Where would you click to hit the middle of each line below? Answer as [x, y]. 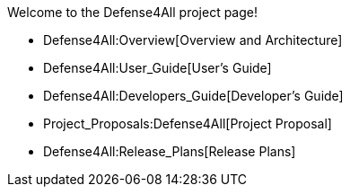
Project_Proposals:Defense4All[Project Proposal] [188, 123]
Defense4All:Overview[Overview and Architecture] [193, 40]
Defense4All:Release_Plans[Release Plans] [170, 151]
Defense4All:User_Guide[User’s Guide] [157, 68]
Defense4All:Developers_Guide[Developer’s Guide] [193, 96]
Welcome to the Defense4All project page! [132, 12]
